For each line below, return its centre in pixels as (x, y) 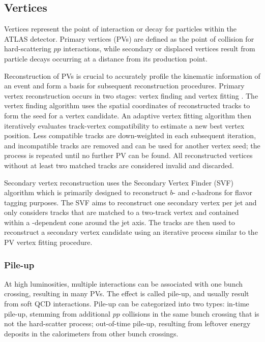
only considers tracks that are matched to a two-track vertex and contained (122, 212)
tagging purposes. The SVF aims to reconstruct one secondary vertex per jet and (130, 202)
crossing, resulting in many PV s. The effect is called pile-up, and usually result (127, 293)
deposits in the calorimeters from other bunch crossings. (91, 333)
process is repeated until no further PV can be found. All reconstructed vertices (128, 155)
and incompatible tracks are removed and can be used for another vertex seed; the (132, 145)
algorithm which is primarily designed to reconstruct (86, 192)
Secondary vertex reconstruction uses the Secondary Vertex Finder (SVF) (119, 182)
